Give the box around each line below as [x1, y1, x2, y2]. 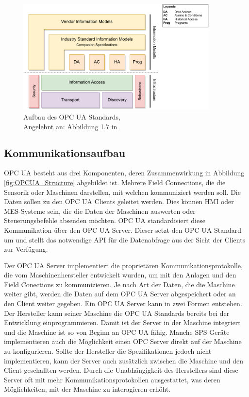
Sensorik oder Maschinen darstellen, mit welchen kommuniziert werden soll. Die [4, 187, 241, 197]
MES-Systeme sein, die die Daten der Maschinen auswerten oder [4, 206, 196, 216]
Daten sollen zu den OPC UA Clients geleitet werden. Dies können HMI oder [4, 196, 234, 207]
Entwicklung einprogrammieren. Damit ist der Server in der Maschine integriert [4, 317, 241, 328]
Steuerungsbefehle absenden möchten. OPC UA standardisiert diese [4, 215, 205, 225]
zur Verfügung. [4, 244, 48, 254]
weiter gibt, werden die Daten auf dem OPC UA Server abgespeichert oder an [4, 289, 236, 299]
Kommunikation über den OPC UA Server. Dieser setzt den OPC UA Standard [4, 224, 242, 235]
